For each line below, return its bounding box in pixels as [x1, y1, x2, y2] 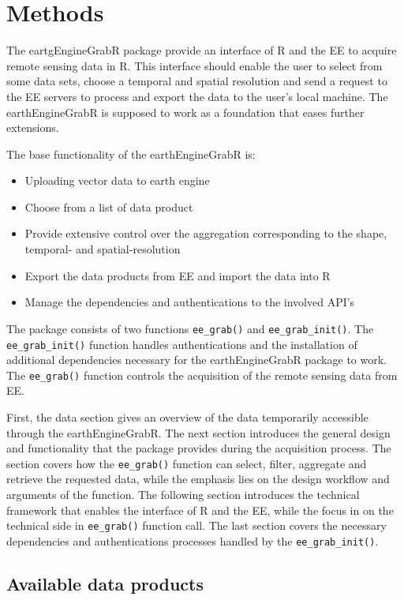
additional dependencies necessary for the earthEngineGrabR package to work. [6, 351, 387, 368]
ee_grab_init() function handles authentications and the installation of [6, 336, 357, 352]
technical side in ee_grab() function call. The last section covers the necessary [6, 517, 387, 534]
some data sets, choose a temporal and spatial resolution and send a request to [6, 73, 387, 89]
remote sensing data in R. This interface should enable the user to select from [6, 57, 383, 73]
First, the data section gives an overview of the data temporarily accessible [6, 409, 368, 425]
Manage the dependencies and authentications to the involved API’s [24, 294, 355, 310]
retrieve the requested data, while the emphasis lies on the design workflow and [6, 471, 390, 487]
